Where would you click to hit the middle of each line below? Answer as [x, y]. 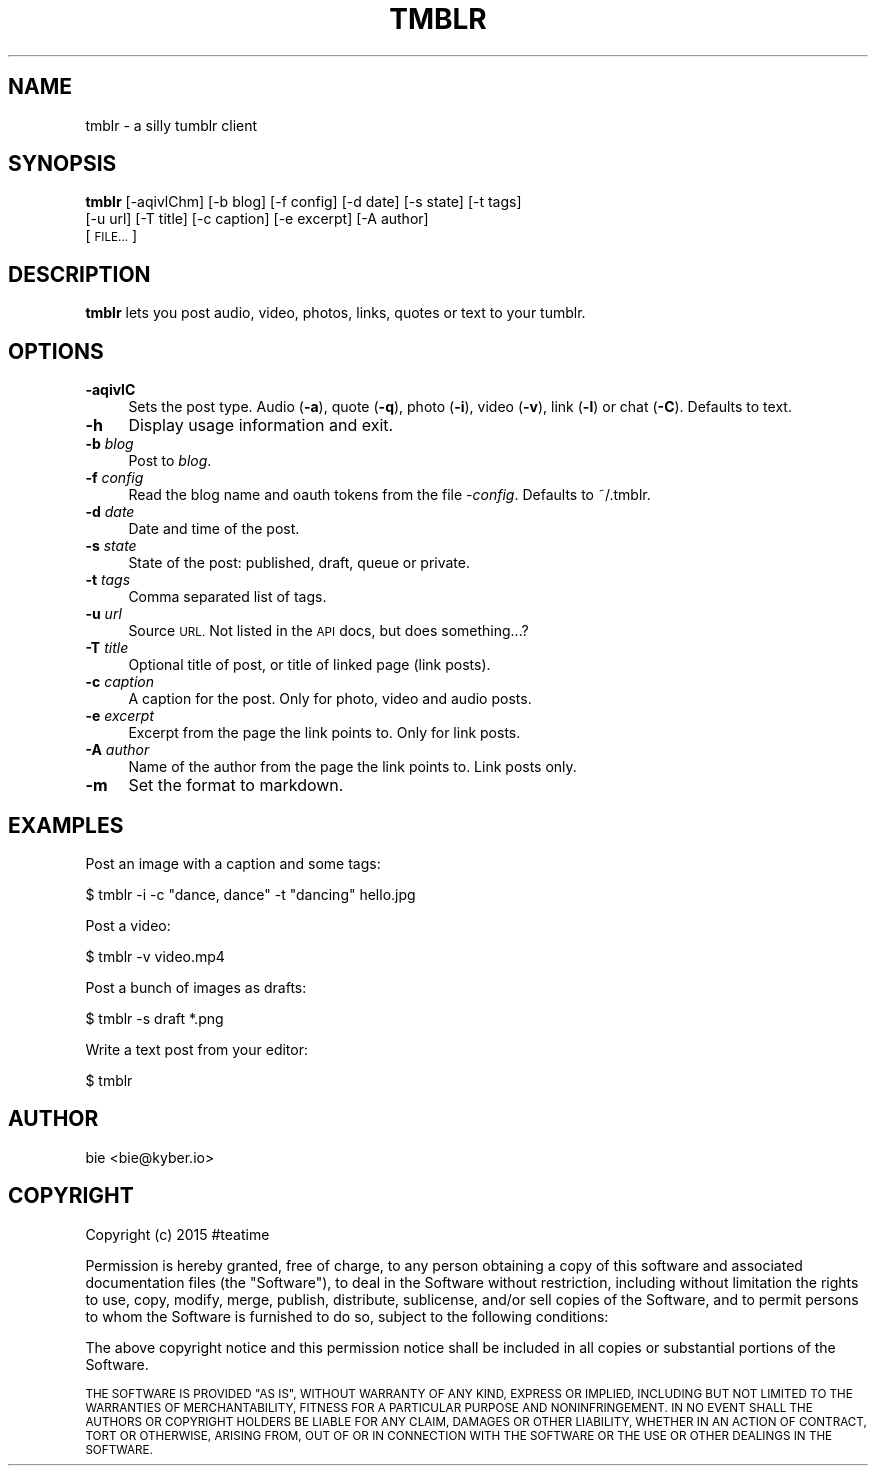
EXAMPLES [66, 825]
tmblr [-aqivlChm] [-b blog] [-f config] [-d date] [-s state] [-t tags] [303, 202]
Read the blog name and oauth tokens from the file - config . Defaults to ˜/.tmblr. [389, 495]
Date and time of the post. [214, 529]
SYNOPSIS [62, 164]
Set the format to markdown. [236, 785]
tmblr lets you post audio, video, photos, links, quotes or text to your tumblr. [335, 313]
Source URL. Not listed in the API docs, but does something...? [328, 631]
